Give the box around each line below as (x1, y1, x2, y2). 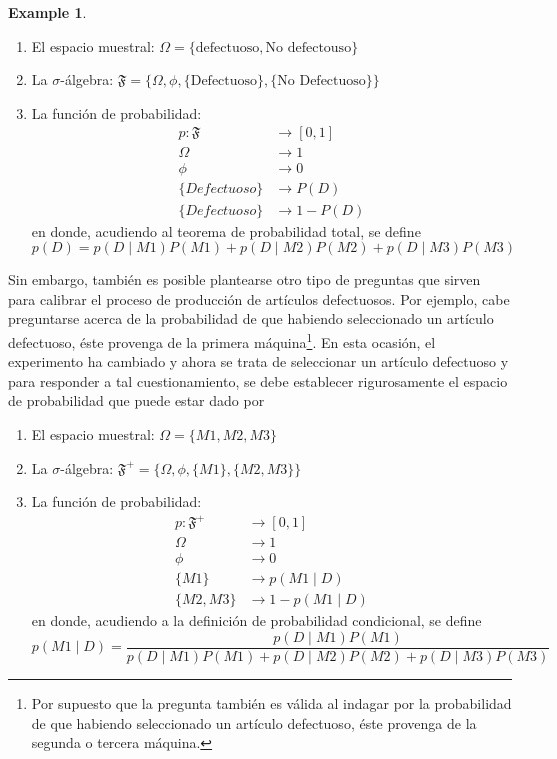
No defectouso (265, 40, 352, 55)
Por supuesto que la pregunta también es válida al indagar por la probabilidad (31, 693, 512, 714)
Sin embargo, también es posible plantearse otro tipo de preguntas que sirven (8, 269, 481, 290)
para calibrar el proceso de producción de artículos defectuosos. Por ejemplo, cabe (8, 288, 510, 309)
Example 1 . (8, 2, 87, 22)
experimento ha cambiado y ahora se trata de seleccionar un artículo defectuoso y (8, 351, 509, 372)
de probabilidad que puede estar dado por (8, 390, 265, 411)
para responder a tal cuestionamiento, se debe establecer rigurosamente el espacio (8, 370, 508, 391)
